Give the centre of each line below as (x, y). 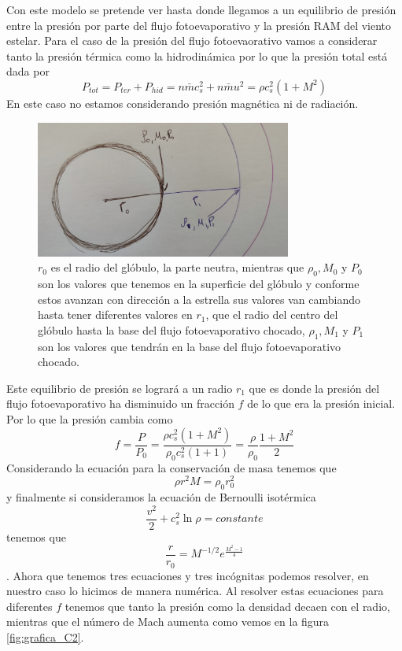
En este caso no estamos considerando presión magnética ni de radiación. (183, 103)
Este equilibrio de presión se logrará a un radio (120, 388)
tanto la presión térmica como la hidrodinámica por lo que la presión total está (197, 55)
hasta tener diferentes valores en (115, 314)
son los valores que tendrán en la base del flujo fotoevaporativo (190, 346)
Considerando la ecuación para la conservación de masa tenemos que (171, 467)
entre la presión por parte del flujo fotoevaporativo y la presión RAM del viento (199, 25)
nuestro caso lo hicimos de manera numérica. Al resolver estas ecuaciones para (195, 591)
